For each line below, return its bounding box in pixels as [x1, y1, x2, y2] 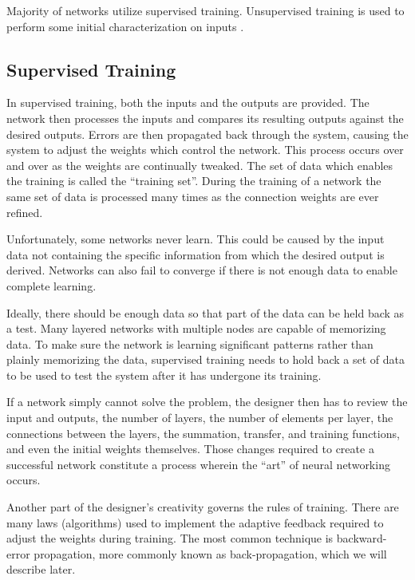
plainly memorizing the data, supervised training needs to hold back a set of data [6, 351, 405, 368]
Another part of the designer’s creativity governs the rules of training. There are [6, 499, 399, 515]
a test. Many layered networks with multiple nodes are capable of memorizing [6, 320, 386, 337]
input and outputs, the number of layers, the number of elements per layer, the [6, 409, 393, 426]
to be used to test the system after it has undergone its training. [6, 366, 322, 383]
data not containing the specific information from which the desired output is [6, 246, 385, 262]
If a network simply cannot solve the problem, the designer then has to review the [6, 393, 408, 410]
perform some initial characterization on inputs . [6, 18, 244, 34]
